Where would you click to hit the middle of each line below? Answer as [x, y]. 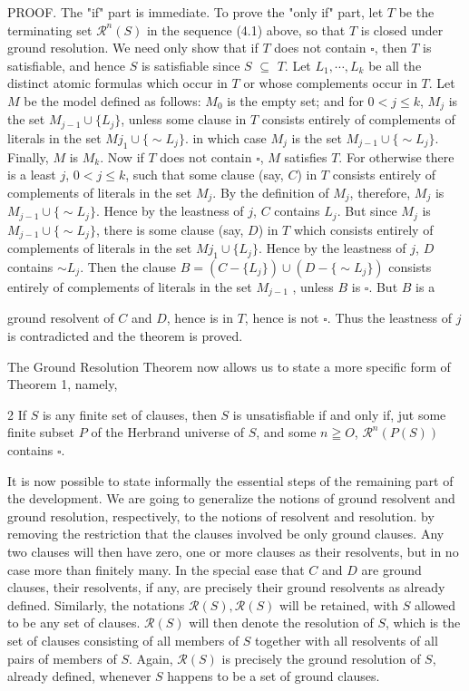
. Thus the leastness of [389, 318]
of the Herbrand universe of [167, 432]
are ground [391, 569]
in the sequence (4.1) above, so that [246, 29]
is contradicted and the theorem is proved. [125, 336]
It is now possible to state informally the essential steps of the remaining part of [230, 480]
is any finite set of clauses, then [129, 414]
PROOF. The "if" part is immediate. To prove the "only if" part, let [195, 12]
